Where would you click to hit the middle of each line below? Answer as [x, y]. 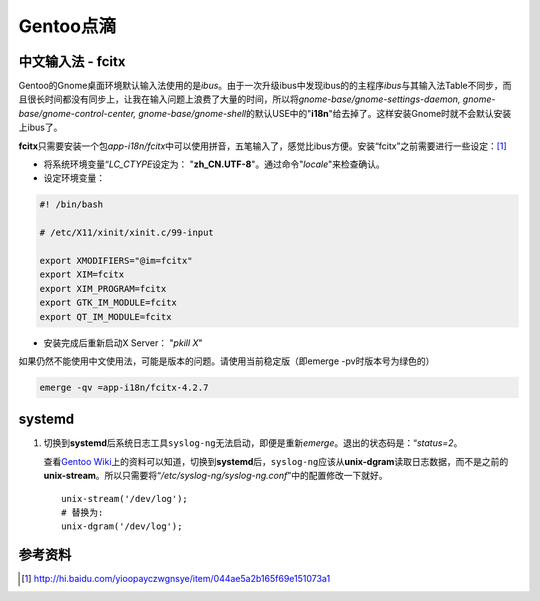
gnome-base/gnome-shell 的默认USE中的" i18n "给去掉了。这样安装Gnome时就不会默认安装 [325, 113]
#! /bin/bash [71, 204]
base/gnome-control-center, [77, 113]
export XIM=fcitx [82, 274]
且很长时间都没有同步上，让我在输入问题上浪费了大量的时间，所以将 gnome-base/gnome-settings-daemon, [239, 99]
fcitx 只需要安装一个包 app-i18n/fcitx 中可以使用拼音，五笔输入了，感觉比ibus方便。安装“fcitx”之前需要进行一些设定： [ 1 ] [262, 146]
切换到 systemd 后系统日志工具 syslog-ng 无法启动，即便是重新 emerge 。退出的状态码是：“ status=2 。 [253, 443]
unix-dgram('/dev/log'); [122, 526]
